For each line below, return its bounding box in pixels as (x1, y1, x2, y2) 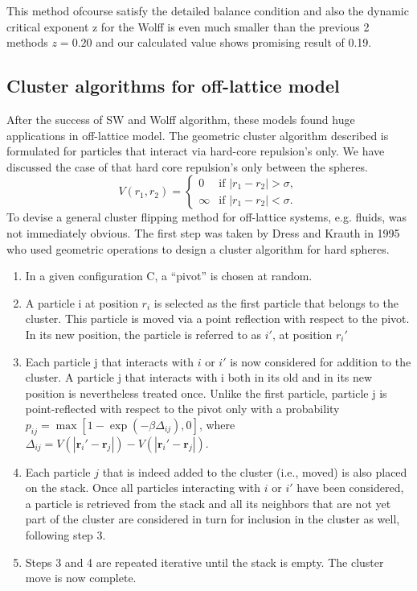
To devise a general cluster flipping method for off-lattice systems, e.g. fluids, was (6, 209, 407, 225)
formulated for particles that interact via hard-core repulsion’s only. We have (6, 143, 385, 159)
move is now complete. (25, 569, 137, 586)
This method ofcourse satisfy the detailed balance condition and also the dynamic (6, 2, 409, 19)
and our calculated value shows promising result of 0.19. (96, 34, 372, 51)
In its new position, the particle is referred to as (25, 325, 262, 342)
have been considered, (296, 479, 404, 496)
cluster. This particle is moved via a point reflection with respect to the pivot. (25, 310, 410, 327)
